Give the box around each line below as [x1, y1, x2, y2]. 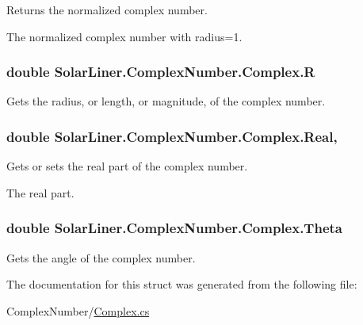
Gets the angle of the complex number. [6, 249, 196, 266]
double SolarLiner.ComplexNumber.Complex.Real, [6, 126, 338, 146]
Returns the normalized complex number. [6, 2, 208, 17]
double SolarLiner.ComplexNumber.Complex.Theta [6, 218, 342, 238]
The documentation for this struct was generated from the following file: [6, 276, 357, 292]
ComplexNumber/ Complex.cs [6, 302, 150, 319]
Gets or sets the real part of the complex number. [6, 158, 248, 174]
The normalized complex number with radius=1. [6, 28, 243, 44]
